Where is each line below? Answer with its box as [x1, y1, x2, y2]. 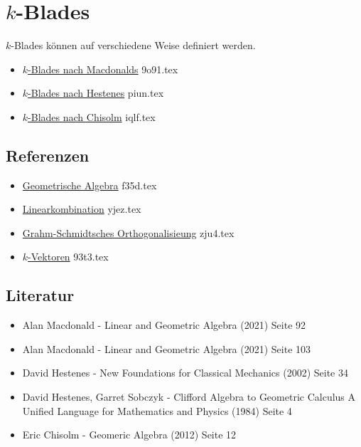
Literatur [6, 284, 75, 306]
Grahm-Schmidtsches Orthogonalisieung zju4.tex [22, 225, 235, 240]
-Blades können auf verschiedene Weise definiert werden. [11, 38, 256, 53]
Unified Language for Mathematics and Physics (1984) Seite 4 [22, 403, 292, 418]
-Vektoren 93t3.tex [28, 249, 109, 264]
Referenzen [6, 144, 90, 166]
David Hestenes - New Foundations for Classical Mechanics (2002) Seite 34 [22, 365, 348, 380]
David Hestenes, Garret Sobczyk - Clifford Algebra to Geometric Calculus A [22, 389, 356, 404]
